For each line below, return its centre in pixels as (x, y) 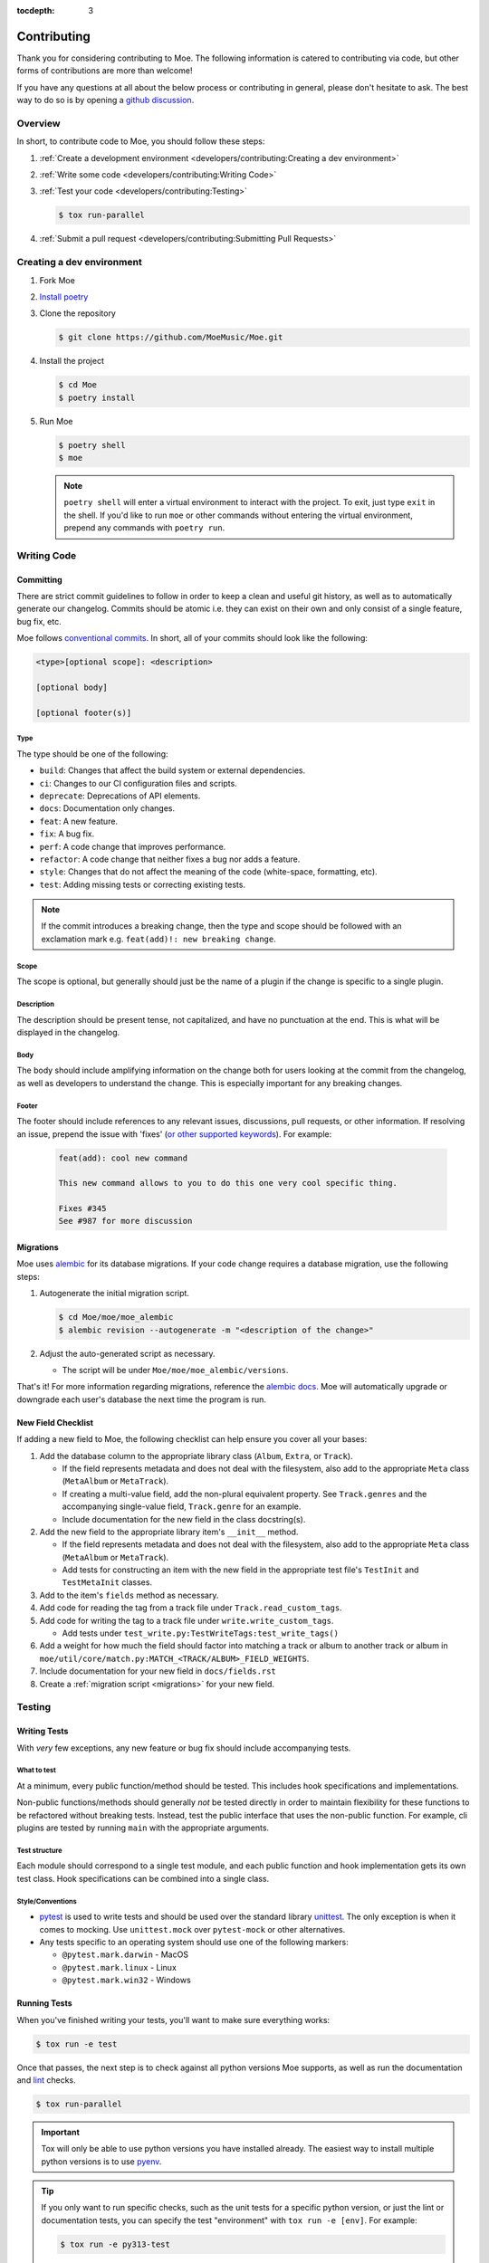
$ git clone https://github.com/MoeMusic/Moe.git (171, 338)
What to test (36, 1771)
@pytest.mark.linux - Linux (119, 1967)
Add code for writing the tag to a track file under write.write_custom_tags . (187, 1620)
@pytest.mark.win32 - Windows (127, 1980)
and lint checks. (46, 2080)
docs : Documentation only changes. (107, 808)
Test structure (39, 1850)
